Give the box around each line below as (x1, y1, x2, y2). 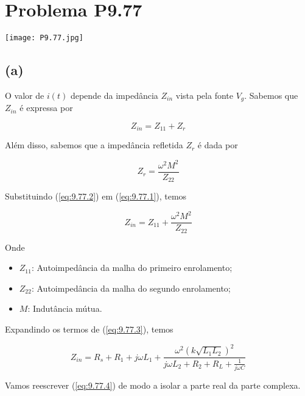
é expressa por (19, 101, 73, 114)
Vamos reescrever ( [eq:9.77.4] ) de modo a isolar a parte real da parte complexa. (5, 378, 301, 391)
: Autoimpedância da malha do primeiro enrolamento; (31, 261, 233, 274)
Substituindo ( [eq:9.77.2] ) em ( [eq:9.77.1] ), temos (5, 190, 187, 203)
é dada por (197, 139, 238, 151)
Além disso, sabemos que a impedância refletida (5, 139, 183, 151)
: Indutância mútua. (27, 302, 102, 315)
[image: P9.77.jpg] (5, 34, 83, 43)
